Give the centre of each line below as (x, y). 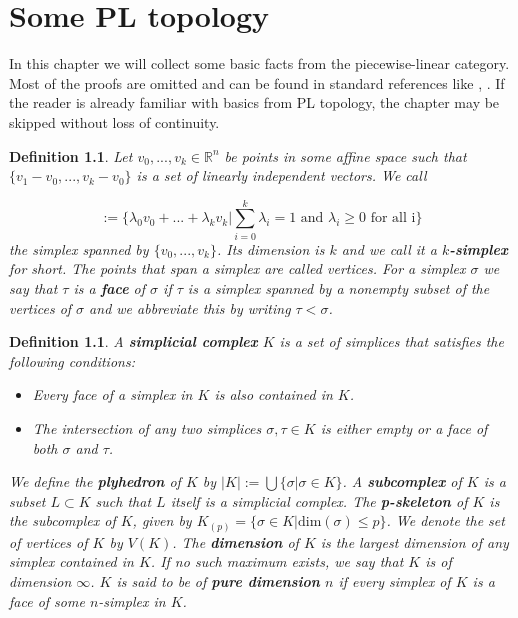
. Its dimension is (270, 248)
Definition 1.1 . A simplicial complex (133, 341)
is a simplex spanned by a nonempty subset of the (338, 288)
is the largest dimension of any (414, 541)
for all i (393, 218)
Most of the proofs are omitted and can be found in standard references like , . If (257, 82)
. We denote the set (445, 520)
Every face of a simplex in (112, 394)
